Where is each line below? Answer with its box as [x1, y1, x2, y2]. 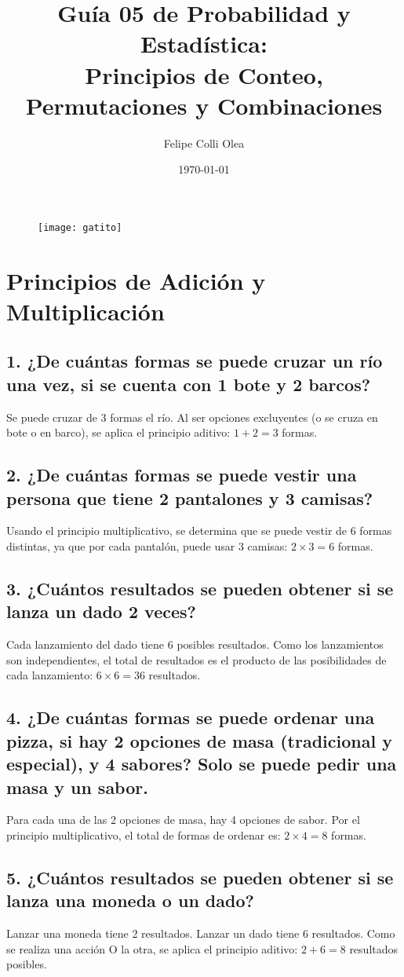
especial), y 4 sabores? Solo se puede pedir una [6, 752, 397, 776]
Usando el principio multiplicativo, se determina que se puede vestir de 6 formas [6, 522, 392, 539]
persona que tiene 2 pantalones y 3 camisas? [6, 485, 373, 510]
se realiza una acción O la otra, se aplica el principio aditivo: [6, 940, 298, 957]
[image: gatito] [38, 221, 122, 233]
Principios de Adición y [6, 264, 266, 296]
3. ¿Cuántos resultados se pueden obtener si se [6, 576, 394, 601]
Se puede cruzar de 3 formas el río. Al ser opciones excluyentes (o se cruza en [6, 408, 378, 425]
